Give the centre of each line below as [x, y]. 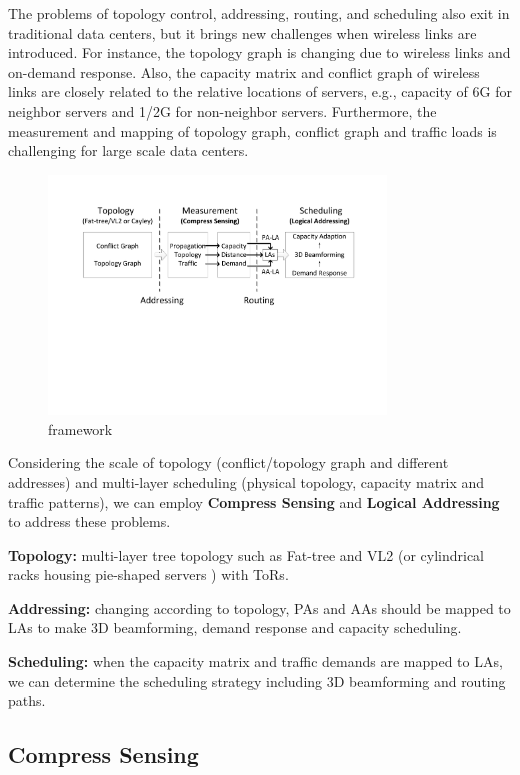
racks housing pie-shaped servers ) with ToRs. [148, 574]
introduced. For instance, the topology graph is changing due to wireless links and [259, 52]
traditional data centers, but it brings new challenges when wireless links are [242, 32]
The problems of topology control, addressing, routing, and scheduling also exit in [259, 13]
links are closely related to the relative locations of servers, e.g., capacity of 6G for [260, 91]
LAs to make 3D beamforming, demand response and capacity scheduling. [235, 627]
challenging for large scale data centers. [128, 150]
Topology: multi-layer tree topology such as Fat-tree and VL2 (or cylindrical [246, 554]
